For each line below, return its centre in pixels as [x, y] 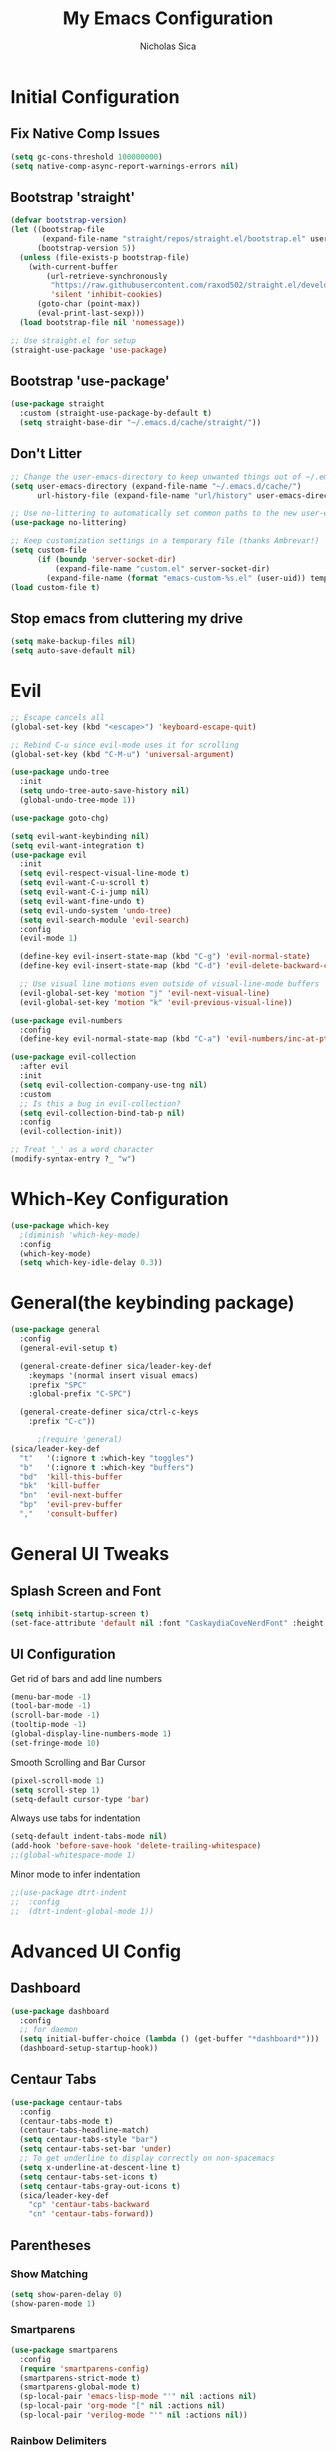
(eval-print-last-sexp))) [90, 313]
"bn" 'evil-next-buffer [71, 1495]
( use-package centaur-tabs [66, 2102]
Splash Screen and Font [86, 1590]
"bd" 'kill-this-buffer [71, 1477]
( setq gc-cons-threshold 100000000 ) [86, 157]
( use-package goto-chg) [60, 818]
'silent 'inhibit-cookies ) [106, 295]
